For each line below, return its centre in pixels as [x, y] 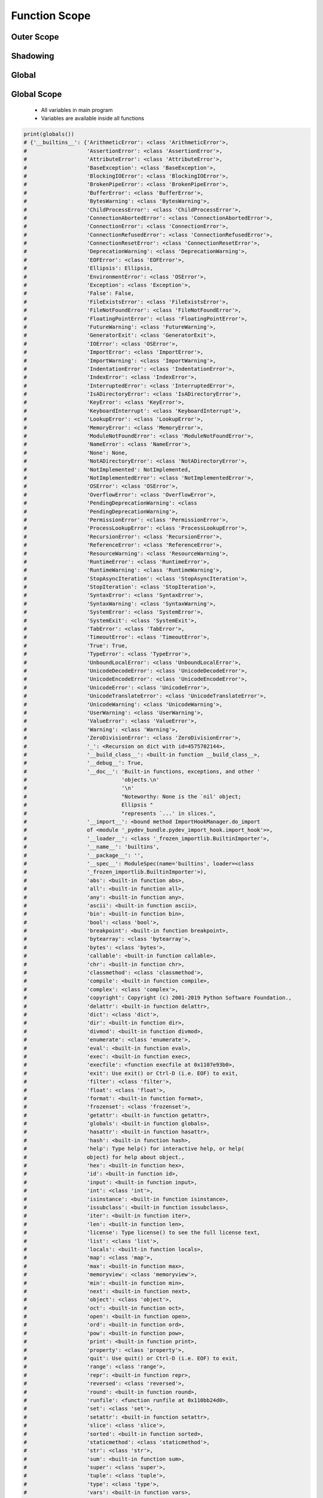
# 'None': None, [76, 453]
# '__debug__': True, [83, 763]
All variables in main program [77, 110]
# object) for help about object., [104, 1157]
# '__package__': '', [83, 855]
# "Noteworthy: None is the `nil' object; [132, 796]
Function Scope [51, 16]
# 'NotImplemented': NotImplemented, [107, 469]
